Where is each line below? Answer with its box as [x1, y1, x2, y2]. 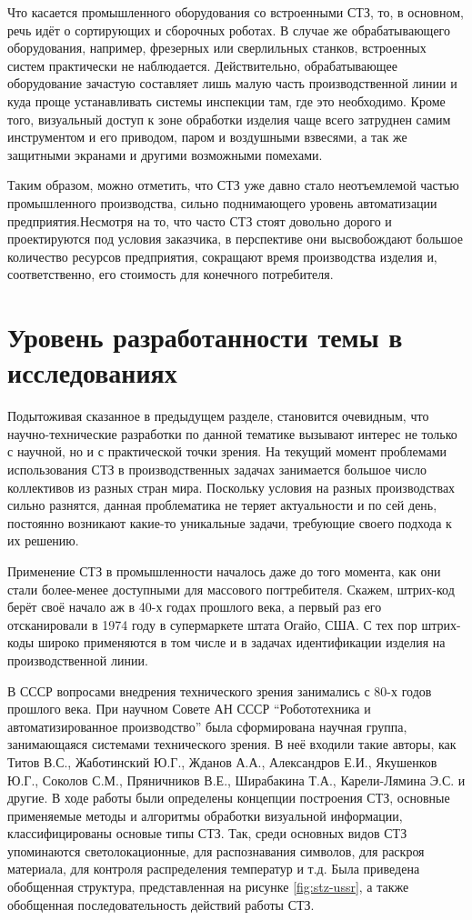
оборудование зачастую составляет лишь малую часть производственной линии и [7, 74, 457, 93]
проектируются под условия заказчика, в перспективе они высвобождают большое [7, 229, 464, 248]
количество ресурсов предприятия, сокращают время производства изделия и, [7, 246, 437, 265]
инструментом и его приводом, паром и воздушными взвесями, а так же [7, 127, 407, 146]
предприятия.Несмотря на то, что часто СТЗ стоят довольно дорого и [7, 211, 392, 230]
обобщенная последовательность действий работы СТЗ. [7, 895, 315, 914]
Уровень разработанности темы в [7, 318, 403, 355]
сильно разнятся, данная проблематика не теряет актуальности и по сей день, [7, 495, 437, 515]
